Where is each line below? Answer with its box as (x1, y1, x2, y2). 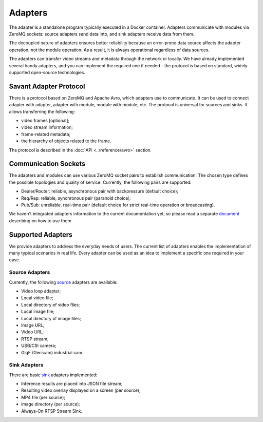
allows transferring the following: (9, 109, 75, 115)
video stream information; (21, 124, 73, 130)
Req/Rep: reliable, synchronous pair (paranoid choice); (21, 195, 131, 201)
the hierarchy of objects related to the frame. (21, 138, 112, 144)
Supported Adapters (9, 230, 73, 239)
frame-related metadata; (21, 131, 71, 137)
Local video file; (21, 295, 54, 301)
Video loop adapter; (21, 288, 61, 294)
